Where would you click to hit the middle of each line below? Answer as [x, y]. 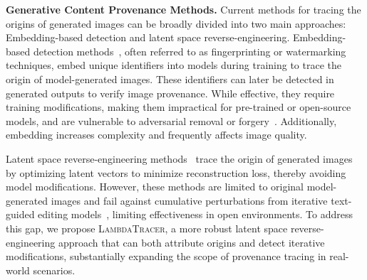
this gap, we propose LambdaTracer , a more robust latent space [147, 228]
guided [20, 214]
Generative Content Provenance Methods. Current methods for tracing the [183, 9]
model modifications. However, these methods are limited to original [155, 187]
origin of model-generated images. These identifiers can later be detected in [170, 79]
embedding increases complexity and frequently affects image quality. [156, 135]
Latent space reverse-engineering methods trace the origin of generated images [179, 158]
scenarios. [54, 270]
